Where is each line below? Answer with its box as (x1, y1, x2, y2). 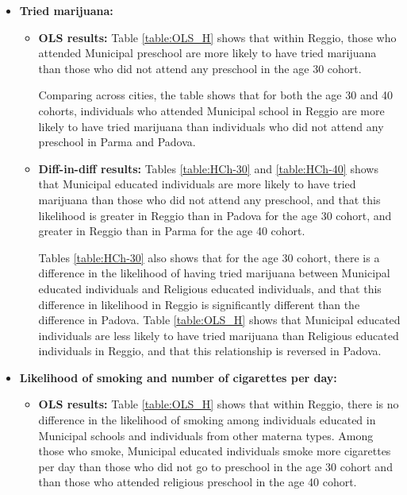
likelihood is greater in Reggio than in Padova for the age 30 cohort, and (38, 207, 392, 223)
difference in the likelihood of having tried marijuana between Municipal (38, 265, 390, 281)
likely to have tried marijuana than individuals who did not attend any (38, 118, 384, 134)
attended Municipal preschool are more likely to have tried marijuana (38, 44, 377, 61)
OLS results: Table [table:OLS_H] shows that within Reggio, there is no (38, 396, 399, 412)
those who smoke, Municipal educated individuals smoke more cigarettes (38, 443, 391, 459)
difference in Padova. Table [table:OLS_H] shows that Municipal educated (38, 311, 401, 328)
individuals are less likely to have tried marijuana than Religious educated (38, 327, 399, 343)
